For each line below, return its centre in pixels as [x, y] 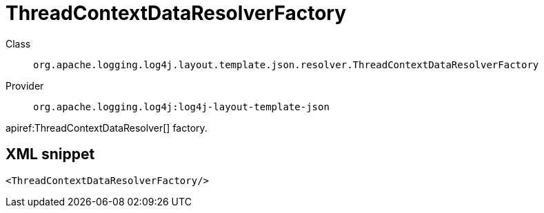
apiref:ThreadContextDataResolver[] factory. [107, 128]
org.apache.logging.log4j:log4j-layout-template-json [181, 106]
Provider [25, 85]
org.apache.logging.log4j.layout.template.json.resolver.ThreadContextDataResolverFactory [286, 64]
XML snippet [50, 154]
